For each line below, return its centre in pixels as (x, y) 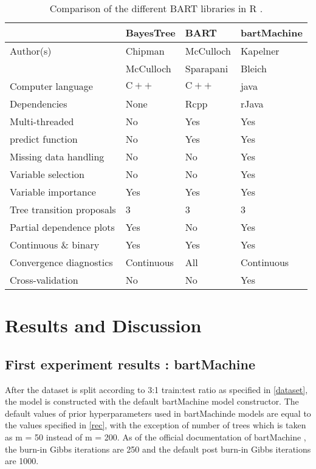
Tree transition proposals (63, 209)
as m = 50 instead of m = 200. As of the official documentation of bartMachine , (156, 436)
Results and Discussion (103, 325)
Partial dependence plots (62, 227)
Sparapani (207, 68)
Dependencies (39, 104)
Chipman (145, 51)
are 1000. (22, 461)
